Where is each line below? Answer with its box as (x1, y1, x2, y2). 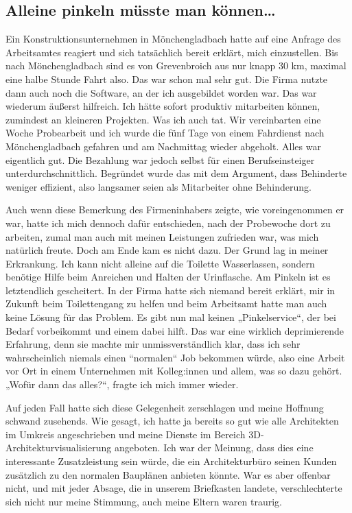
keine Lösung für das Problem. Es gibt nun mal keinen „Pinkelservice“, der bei (5, 310, 336, 324)
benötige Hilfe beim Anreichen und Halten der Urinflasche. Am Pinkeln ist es (5, 270, 331, 284)
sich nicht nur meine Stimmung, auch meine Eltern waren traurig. (5, 494, 282, 508)
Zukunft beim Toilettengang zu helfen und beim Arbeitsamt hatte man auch (5, 296, 327, 311)
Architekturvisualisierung (5, 440, 112, 455)
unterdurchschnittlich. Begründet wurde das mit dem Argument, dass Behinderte (5, 166, 347, 180)
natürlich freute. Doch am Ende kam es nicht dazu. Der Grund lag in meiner (5, 243, 329, 257)
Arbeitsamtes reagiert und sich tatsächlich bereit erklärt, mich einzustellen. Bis (5, 45, 338, 59)
